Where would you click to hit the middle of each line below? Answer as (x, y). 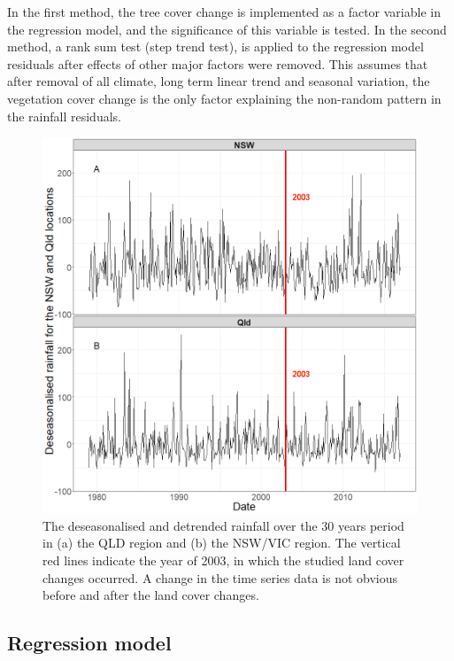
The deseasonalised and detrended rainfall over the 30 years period (223, 525)
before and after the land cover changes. (151, 595)
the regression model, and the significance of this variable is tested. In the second (227, 29)
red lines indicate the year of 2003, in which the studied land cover (223, 560)
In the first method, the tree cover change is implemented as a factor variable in (224, 12)
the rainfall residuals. (64, 116)
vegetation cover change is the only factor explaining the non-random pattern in (224, 98)
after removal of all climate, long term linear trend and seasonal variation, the (219, 81)
